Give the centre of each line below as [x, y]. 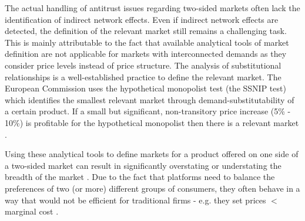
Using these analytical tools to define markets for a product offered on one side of [152, 154]
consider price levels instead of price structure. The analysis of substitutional [143, 65]
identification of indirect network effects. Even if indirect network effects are [142, 19]
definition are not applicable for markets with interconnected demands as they [146, 54]
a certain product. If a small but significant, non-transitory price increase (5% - [148, 111]
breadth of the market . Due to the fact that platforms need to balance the [140, 177]
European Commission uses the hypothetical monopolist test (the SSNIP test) [145, 88]
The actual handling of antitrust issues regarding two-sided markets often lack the [152, 8]
